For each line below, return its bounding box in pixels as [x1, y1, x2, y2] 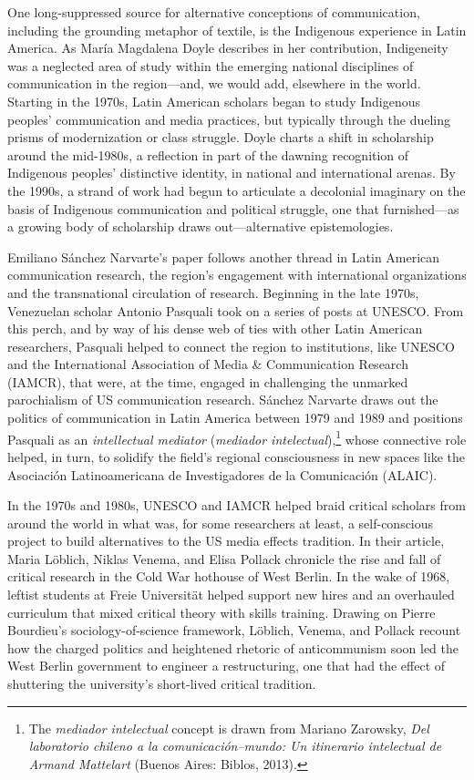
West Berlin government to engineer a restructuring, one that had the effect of [7, 656, 446, 675]
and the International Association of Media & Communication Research [7, 354, 408, 374]
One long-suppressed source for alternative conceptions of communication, [7, 3, 420, 21]
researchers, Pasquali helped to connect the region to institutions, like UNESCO [7, 336, 455, 355]
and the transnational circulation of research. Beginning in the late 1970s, [7, 282, 419, 302]
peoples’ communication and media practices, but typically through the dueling [7, 109, 450, 128]
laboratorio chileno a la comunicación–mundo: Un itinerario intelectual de [28, 736, 442, 755]
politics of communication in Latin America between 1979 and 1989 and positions [7, 408, 463, 427]
